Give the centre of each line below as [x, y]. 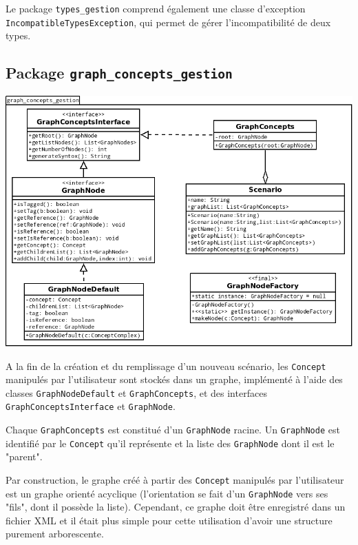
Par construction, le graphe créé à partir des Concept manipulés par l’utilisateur [175, 479]
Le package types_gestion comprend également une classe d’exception [156, 8]
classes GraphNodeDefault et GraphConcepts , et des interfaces [136, 392]
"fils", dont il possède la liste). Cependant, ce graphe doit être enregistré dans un [176, 507]
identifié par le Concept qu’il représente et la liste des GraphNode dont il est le [170, 443]
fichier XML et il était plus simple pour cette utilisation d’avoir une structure [169, 520]
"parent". [24, 456]
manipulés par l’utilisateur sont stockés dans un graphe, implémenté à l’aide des [174, 379]
